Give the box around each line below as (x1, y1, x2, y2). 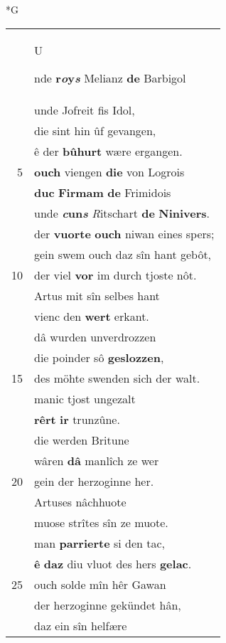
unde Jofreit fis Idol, (34, 101, 135, 118)
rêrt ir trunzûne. (34, 410, 120, 427)
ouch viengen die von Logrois (34, 163, 185, 180)
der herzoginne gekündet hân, (34, 596, 181, 613)
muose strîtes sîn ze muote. (34, 514, 168, 531)
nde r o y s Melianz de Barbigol (34, 69, 186, 86)
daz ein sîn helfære (34, 617, 127, 634)
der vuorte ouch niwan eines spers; (34, 225, 215, 242)
